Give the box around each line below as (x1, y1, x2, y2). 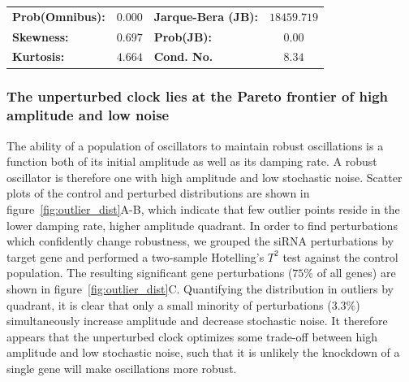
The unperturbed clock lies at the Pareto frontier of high (6, 86, 388, 106)
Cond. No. (153, 48, 213, 65)
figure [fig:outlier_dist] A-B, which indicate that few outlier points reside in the (6, 201, 400, 218)
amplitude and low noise (6, 105, 170, 125)
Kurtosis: (12, 48, 65, 65)
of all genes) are (316, 264, 396, 281)
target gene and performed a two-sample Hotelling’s (6, 248, 265, 265)
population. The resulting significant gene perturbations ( (6, 264, 293, 281)
